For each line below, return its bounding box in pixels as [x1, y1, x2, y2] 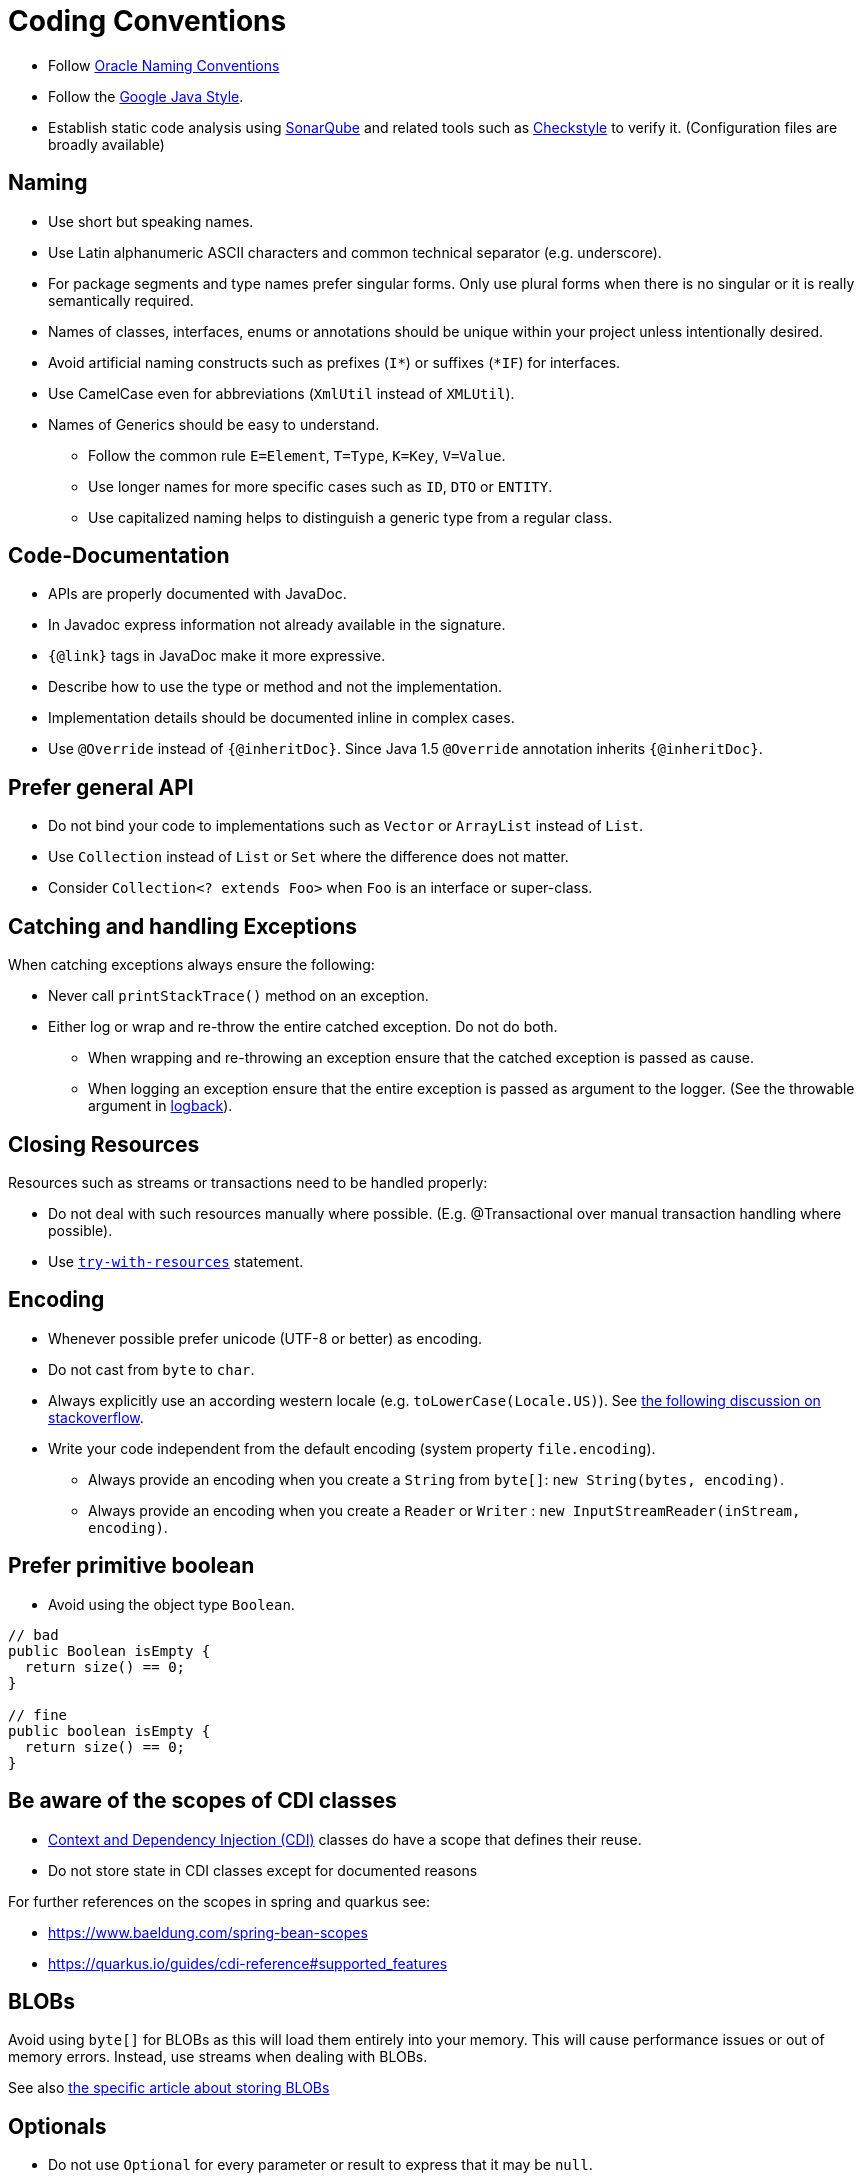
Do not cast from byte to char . [48, 1360, 255, 1378]
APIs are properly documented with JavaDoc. [48, 585, 347, 603]
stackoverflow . [48, 1408, 144, 1426]
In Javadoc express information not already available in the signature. [48, 616, 506, 634]
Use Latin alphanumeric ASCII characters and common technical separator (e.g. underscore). [48, 243, 662, 261]
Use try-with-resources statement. [48, 1252, 304, 1270]
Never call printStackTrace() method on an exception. [48, 987, 429, 1005]
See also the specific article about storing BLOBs [8, 2079, 330, 2097]
